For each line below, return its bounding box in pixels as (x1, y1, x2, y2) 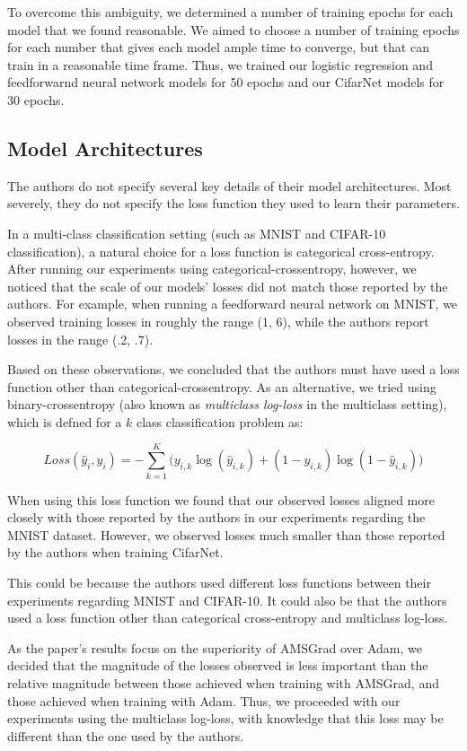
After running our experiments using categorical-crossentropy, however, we (7, 259, 417, 278)
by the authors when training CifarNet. (7, 543, 224, 562)
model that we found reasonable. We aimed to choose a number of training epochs (7, 20, 460, 39)
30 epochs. (7, 90, 65, 109)
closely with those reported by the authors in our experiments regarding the (7, 508, 426, 527)
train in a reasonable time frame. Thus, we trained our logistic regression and (7, 55, 433, 74)
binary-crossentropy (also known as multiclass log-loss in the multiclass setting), (7, 395, 447, 414)
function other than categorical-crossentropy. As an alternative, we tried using (7, 377, 436, 396)
